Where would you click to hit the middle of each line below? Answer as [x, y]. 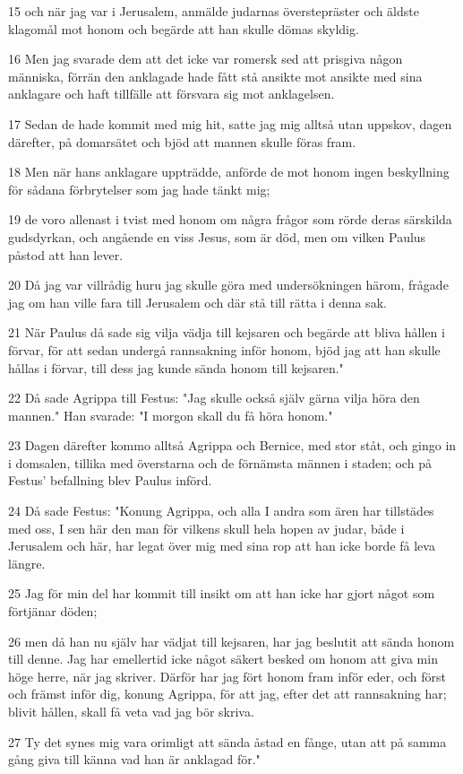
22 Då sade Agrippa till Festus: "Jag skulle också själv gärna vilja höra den [214, 398]
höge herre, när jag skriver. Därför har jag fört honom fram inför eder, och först [227, 676]
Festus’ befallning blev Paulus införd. [110, 480]
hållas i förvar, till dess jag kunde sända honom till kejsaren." [176, 367]
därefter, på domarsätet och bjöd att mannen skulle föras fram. [182, 141]
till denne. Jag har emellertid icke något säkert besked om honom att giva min [223, 659]
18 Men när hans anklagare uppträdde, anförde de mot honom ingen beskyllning [229, 172]
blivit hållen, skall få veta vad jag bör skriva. [131, 711]
